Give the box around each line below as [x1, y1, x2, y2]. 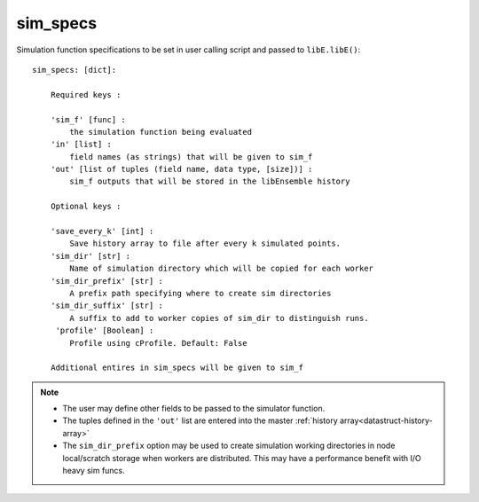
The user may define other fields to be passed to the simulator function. [62, 404, 326, 414]
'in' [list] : [50, 139, 113, 150]
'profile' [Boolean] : [55, 326, 154, 336]
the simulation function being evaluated [69, 127, 253, 137]
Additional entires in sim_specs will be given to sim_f [50, 363, 303, 373]
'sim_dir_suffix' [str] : [50, 301, 164, 310]
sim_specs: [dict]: [32, 65, 117, 75]
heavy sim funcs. [62, 466, 126, 476]
